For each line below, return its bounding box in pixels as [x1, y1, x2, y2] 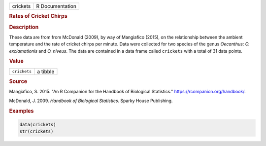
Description [9, 24, 39, 31]
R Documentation [36, 3, 76, 9]
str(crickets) [19, 129, 54, 134]
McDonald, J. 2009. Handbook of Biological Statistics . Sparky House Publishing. [9, 98, 173, 104]
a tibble [37, 68, 55, 75]
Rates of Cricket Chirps [9, 13, 67, 20]
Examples [9, 108, 34, 114]
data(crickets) [19, 122, 56, 128]
